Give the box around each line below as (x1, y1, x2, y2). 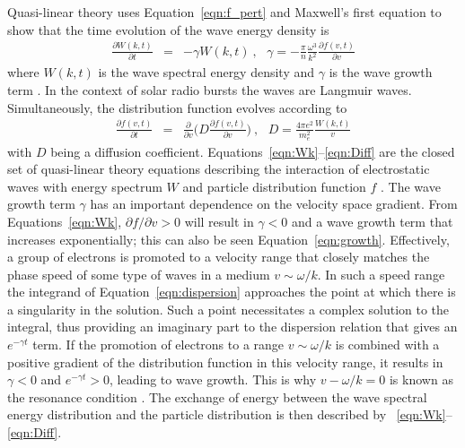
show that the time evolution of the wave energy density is (7, 20, 329, 39)
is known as (389, 370, 453, 389)
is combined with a (335, 335, 440, 354)
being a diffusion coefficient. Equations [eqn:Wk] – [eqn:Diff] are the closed (50, 142, 455, 160)
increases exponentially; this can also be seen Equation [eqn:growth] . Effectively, (7, 229, 450, 248)
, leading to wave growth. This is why (110, 370, 317, 389)
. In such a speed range (317, 264, 445, 283)
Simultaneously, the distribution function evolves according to (7, 98, 347, 116)
